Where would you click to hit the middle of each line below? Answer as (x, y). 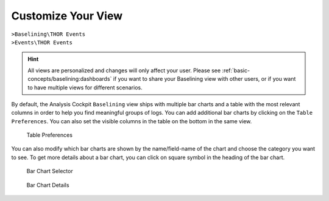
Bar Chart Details (48, 185)
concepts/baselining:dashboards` (70, 79)
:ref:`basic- (236, 70)
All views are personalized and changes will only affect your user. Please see (124, 70)
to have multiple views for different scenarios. (85, 87)
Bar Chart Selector (50, 171)
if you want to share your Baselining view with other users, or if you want (204, 79)
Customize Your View (67, 16)
